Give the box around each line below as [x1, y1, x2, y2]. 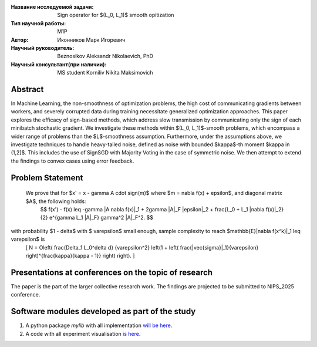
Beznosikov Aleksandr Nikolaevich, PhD [57, 53, 154, 60]
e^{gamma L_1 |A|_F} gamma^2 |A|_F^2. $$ [49, 214, 154, 221]
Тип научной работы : [11, 19, 66, 26]
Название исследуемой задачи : [11, 4, 94, 10]
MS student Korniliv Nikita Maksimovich [57, 69, 153, 76]
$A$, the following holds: [25, 197, 86, 205]
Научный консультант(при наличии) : [11, 60, 107, 68]
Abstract [11, 84, 44, 94]
